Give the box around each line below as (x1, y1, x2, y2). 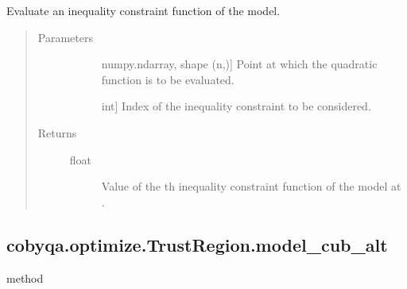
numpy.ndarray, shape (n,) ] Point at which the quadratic (101, 56, 378, 72)
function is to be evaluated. (101, 71, 235, 87)
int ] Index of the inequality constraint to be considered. (101, 98, 371, 114)
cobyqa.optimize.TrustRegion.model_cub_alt (6, 232, 388, 256)
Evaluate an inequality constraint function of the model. (6, 2, 281, 18)
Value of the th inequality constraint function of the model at (101, 178, 401, 195)
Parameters (37, 29, 93, 45)
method (6, 269, 44, 286)
